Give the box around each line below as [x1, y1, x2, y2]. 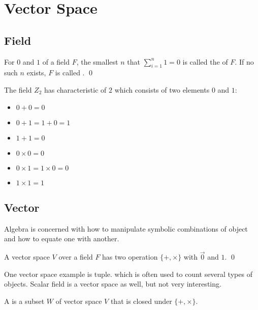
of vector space [55, 295, 102, 306]
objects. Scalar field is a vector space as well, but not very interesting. [4, 278, 221, 289]
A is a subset [4, 295, 45, 306]
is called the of [182, 56, 228, 67]
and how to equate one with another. [4, 233, 119, 244]
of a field [42, 56, 70, 67]
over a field [58, 251, 93, 262]
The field [4, 84, 32, 95]
